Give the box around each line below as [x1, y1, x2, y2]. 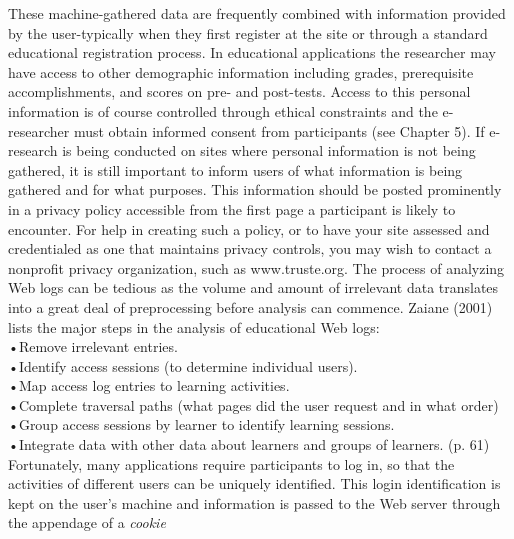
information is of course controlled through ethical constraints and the [8, 100, 438, 121]
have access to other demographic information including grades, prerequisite [8, 61, 474, 82]
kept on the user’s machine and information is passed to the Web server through [8, 492, 501, 513]
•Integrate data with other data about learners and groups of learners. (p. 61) [8, 434, 490, 455]
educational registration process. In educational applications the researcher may [8, 42, 496, 63]
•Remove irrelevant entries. [8, 336, 178, 357]
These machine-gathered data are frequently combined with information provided [8, 3, 506, 23]
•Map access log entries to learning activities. [8, 375, 290, 396]
